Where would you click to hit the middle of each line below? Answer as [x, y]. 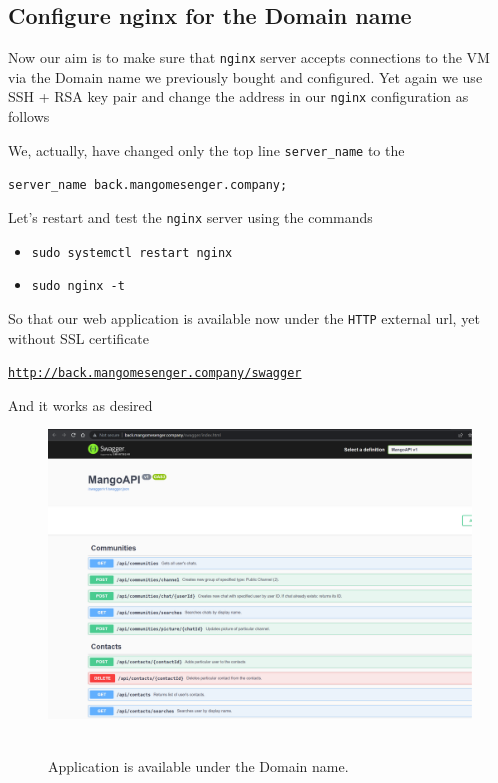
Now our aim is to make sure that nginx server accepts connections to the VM [249, 57]
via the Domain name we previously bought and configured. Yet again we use [245, 76]
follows [29, 116]
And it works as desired [80, 404]
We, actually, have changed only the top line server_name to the [206, 149]
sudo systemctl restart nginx [132, 252]
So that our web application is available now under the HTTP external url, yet [244, 317]
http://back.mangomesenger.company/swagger [155, 373]
